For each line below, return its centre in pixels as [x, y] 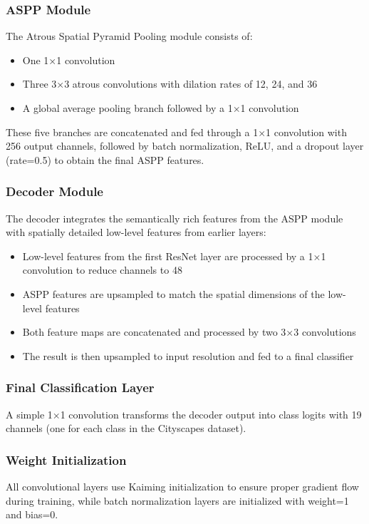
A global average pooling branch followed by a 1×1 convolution [161, 108]
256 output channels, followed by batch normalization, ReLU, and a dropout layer [185, 146]
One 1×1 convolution [69, 60]
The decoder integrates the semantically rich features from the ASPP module [175, 218]
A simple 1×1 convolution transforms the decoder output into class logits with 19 [184, 414]
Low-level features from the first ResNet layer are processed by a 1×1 [174, 256]
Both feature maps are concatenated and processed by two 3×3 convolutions [189, 332]
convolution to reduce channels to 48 [102, 270]
